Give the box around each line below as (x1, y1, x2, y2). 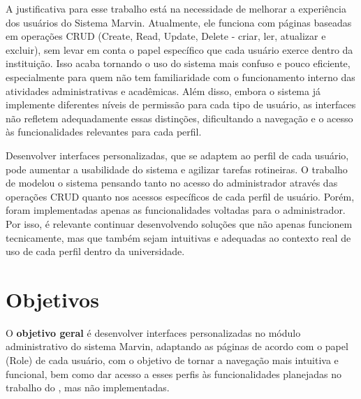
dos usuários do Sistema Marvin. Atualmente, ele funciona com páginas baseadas (6, 15, 352, 29)
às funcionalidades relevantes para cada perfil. (6, 124, 202, 139)
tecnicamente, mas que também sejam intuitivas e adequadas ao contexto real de (6, 230, 351, 245)
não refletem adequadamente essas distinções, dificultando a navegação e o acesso (6, 110, 353, 125)
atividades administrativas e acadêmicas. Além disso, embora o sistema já (6, 83, 321, 98)
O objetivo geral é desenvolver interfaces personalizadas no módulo (6, 325, 301, 340)
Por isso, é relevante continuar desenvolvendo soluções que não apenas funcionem (6, 216, 353, 231)
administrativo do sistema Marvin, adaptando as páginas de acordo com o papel (6, 339, 348, 354)
